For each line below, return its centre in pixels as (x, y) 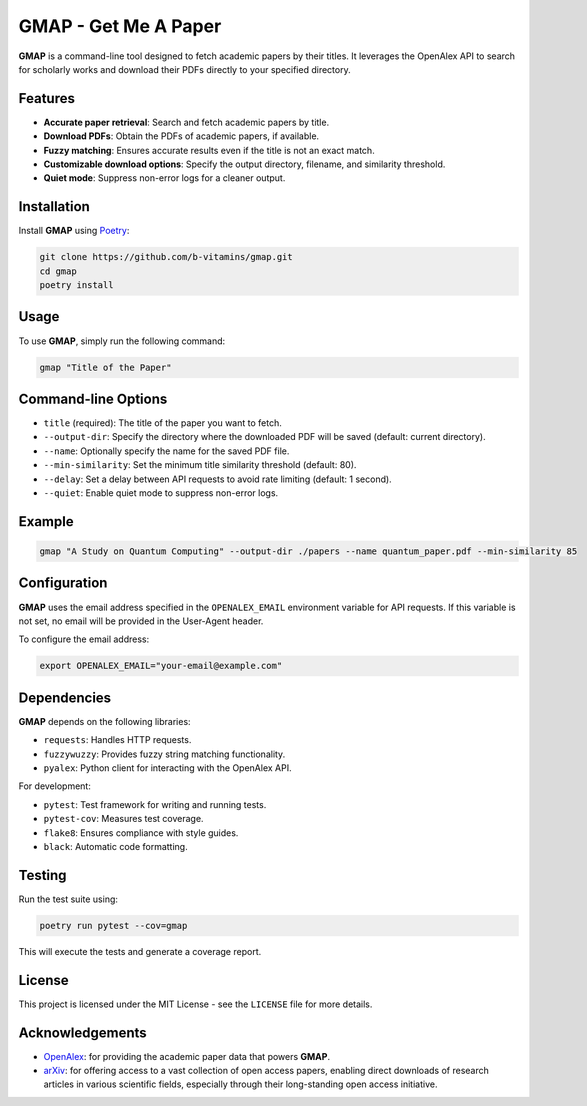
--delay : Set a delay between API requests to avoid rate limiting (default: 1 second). (217, 479)
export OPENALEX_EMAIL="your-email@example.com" (161, 666)
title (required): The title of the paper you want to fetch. (162, 423)
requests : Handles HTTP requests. (117, 740)
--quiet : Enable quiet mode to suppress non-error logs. (161, 493)
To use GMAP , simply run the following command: (122, 341)
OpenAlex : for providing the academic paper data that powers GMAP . (186, 1056)
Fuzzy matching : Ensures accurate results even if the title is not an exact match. (209, 150)
